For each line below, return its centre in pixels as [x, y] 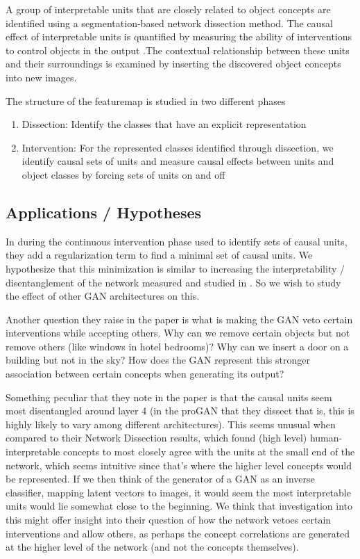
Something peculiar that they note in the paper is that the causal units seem [169, 397]
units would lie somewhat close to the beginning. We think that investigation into [179, 506]
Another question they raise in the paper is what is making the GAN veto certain [179, 319]
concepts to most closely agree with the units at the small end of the [209, 452]
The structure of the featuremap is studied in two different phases [146, 100]
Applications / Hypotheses [104, 212]
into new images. [41, 77]
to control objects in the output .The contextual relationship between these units [178, 50]
